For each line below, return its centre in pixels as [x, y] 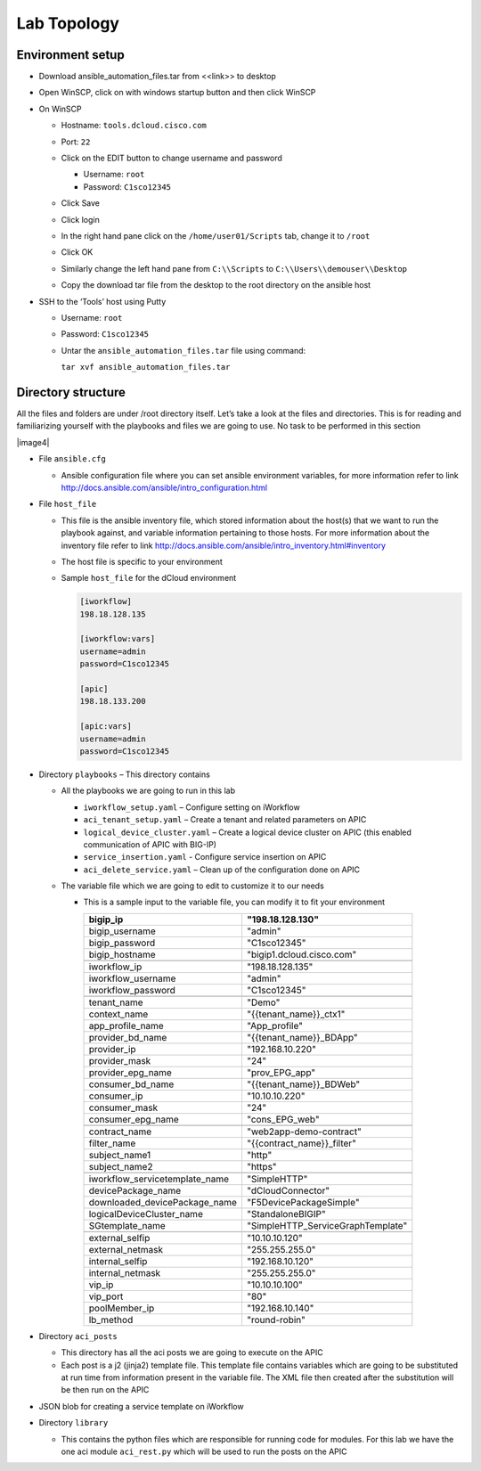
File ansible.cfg [72, 459]
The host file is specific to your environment [142, 561]
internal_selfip [118, 1261]
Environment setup [70, 55]
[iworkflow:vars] [118, 639]
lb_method [111, 1320]
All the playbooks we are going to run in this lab [148, 791]
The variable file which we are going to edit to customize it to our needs [192, 886]
